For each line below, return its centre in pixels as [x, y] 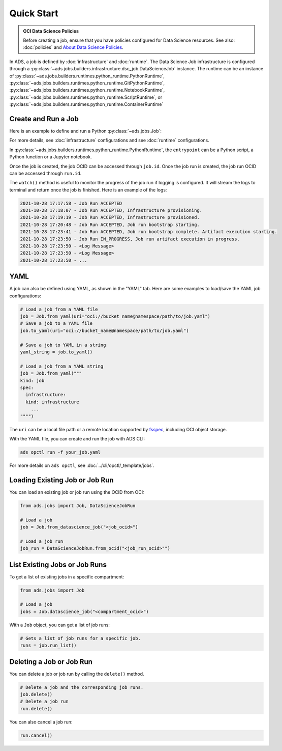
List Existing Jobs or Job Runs [58, 564]
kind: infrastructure [53, 402]
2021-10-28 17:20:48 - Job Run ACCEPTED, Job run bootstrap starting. [110, 225]
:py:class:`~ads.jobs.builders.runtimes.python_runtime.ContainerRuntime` [86, 104]
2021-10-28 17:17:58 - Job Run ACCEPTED [71, 203]
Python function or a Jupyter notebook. [51, 157]
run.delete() [36, 708]
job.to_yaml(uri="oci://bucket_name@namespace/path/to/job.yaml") [104, 330]
